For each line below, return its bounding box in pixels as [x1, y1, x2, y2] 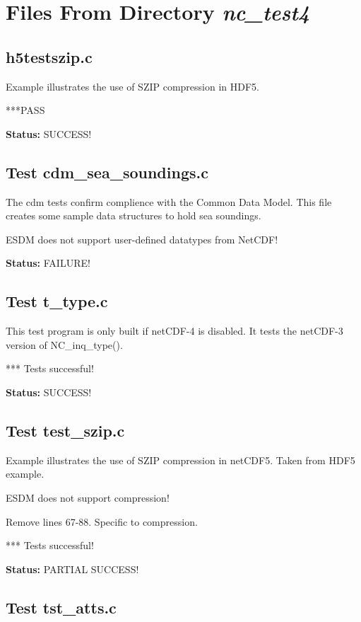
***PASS [6, 103, 45, 117]
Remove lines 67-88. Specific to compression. [6, 514, 198, 529]
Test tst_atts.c [6, 596, 117, 618]
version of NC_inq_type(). [6, 337, 123, 352]
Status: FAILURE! [6, 255, 90, 270]
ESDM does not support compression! [6, 490, 170, 505]
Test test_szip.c [6, 419, 125, 441]
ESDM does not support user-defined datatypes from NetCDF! [6, 231, 278, 246]
